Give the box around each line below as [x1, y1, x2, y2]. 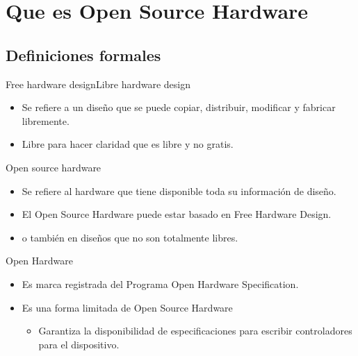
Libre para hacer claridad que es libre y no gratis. [22, 137, 234, 151]
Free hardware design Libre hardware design [6, 76, 191, 91]
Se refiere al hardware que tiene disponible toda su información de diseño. [22, 183, 336, 198]
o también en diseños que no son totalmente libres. [22, 230, 238, 244]
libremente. [22, 113, 70, 128]
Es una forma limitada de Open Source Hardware [22, 300, 233, 314]
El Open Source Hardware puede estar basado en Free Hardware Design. [22, 207, 332, 221]
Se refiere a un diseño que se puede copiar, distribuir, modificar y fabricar [22, 100, 336, 115]
